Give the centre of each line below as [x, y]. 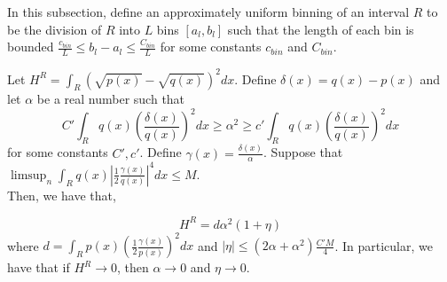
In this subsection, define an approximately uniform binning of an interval [208, 12]
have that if [39, 267]
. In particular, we [384, 245]
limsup [28, 175]
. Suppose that [303, 152]
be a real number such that [111, 99]
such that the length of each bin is [321, 29]
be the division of [55, 29]
